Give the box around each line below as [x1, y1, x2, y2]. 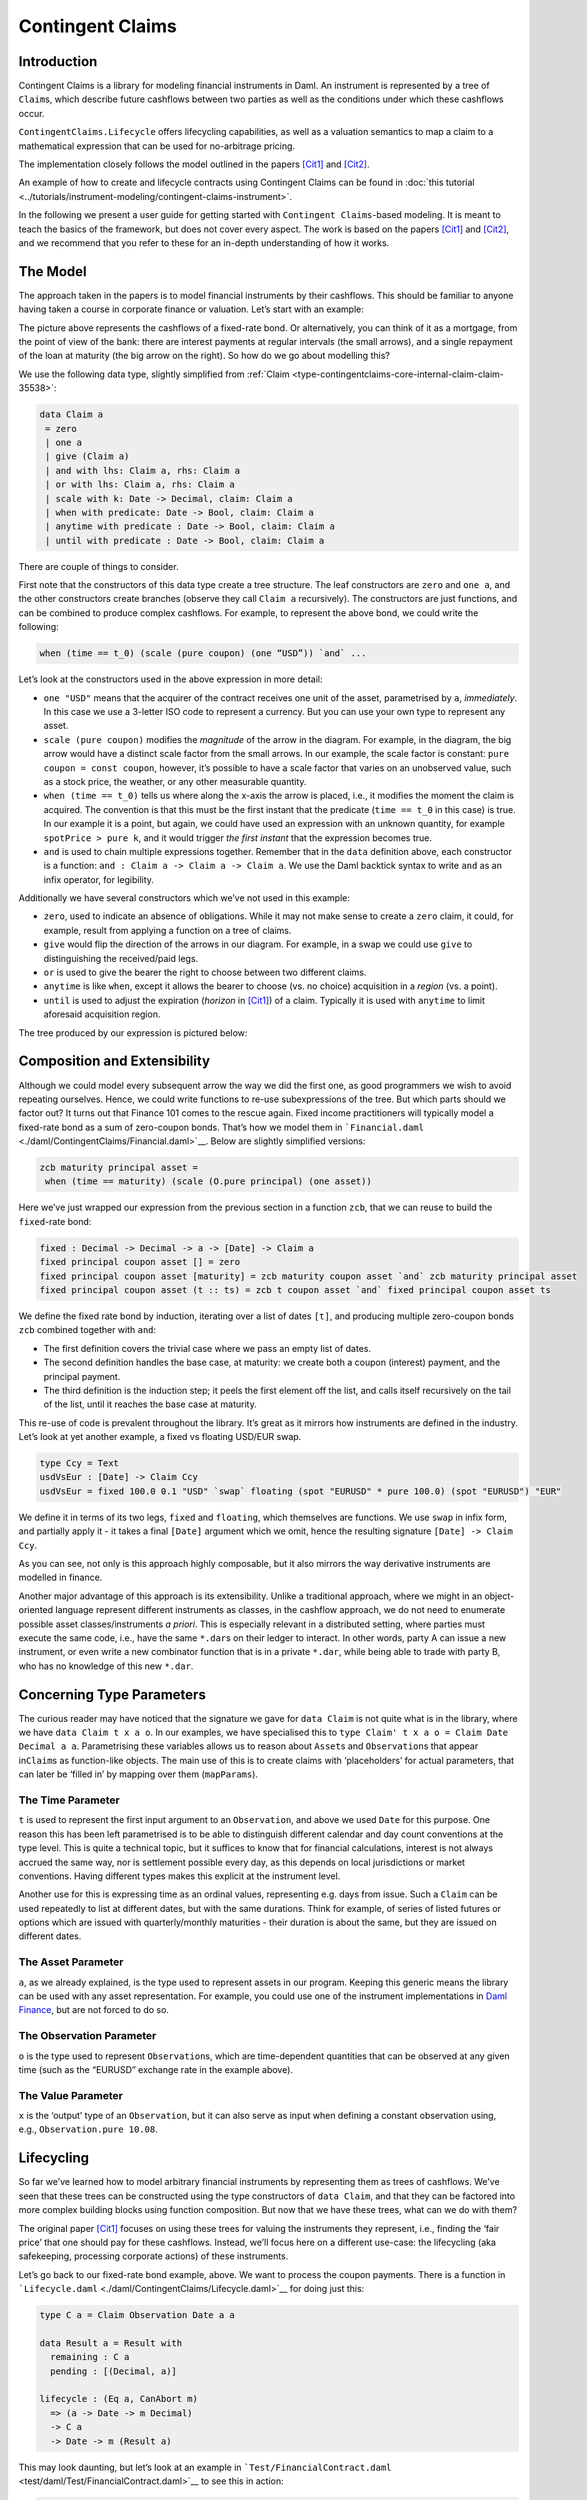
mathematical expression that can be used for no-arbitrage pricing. [18, 140, 295, 152]
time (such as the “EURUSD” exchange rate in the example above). [18, 2063, 294, 2075]
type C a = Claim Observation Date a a [39, 2310, 235, 2321]
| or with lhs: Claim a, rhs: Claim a [45, 479, 235, 490]
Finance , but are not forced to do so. [18, 2004, 170, 2016]
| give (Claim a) [45, 451, 130, 462]
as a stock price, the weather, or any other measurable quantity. [43, 775, 307, 787]
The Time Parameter [18, 1793, 120, 1807]
